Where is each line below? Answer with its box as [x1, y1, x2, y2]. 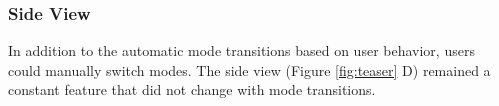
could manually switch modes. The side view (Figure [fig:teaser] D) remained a [8, 59, 491, 80]
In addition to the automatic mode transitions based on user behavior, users [8, 40, 475, 61]
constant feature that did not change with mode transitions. [8, 79, 376, 100]
